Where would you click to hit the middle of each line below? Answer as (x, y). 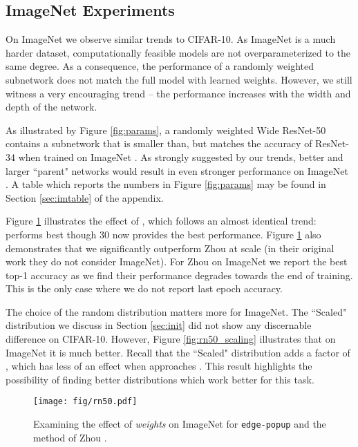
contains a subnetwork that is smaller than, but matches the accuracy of (159, 143)
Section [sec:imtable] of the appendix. (85, 197)
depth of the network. (51, 107)
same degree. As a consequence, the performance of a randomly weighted (160, 66)
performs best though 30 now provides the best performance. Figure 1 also (163, 234)
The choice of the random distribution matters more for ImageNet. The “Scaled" (176, 311)
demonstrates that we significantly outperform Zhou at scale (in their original (170, 248)
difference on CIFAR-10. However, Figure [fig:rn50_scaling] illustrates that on (171, 339)
